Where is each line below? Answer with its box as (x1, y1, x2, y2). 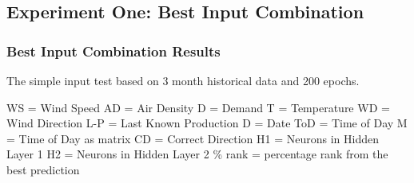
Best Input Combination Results (6, 41, 221, 60)
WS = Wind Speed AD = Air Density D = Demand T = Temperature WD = (6, 99, 390, 115)
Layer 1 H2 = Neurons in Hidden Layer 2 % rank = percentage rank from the (6, 146, 388, 162)
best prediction (6, 161, 80, 177)
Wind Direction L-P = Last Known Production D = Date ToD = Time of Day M (6, 115, 408, 131)
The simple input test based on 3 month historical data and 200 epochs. (6, 72, 360, 88)
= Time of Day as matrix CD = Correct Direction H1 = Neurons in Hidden (6, 130, 380, 146)
